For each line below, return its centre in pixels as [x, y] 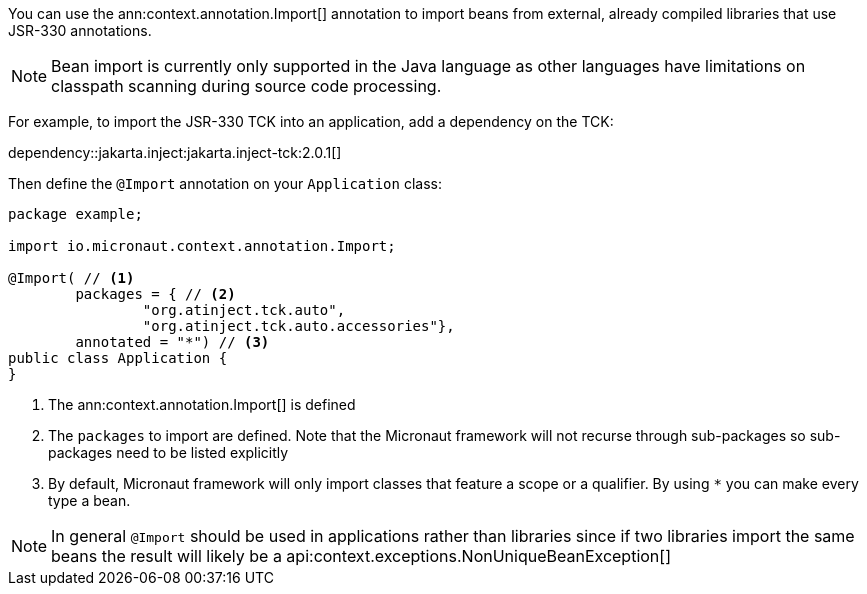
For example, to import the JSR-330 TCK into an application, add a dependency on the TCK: [311, 121]
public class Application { [118, 358]
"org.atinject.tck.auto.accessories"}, [298, 326]
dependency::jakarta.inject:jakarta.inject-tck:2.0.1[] [175, 152]
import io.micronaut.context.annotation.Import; [202, 246]
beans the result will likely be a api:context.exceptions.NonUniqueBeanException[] [361, 556]
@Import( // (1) [71, 278]
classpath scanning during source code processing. [246, 86]
